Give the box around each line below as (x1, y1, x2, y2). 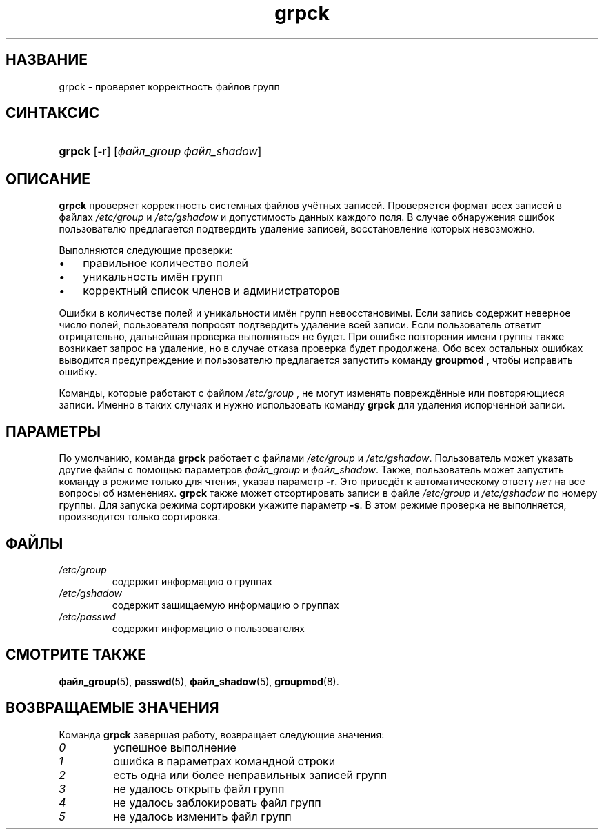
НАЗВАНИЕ (6, 51, 88, 69)
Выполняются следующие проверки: (59, 244, 233, 257)
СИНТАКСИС (6, 104, 100, 122)
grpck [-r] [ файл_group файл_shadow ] (59, 144, 262, 159)
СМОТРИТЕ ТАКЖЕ (6, 646, 147, 664)
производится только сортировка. (59, 511, 221, 523)
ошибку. (59, 366, 97, 378)
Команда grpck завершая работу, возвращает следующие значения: (59, 728, 385, 740)
